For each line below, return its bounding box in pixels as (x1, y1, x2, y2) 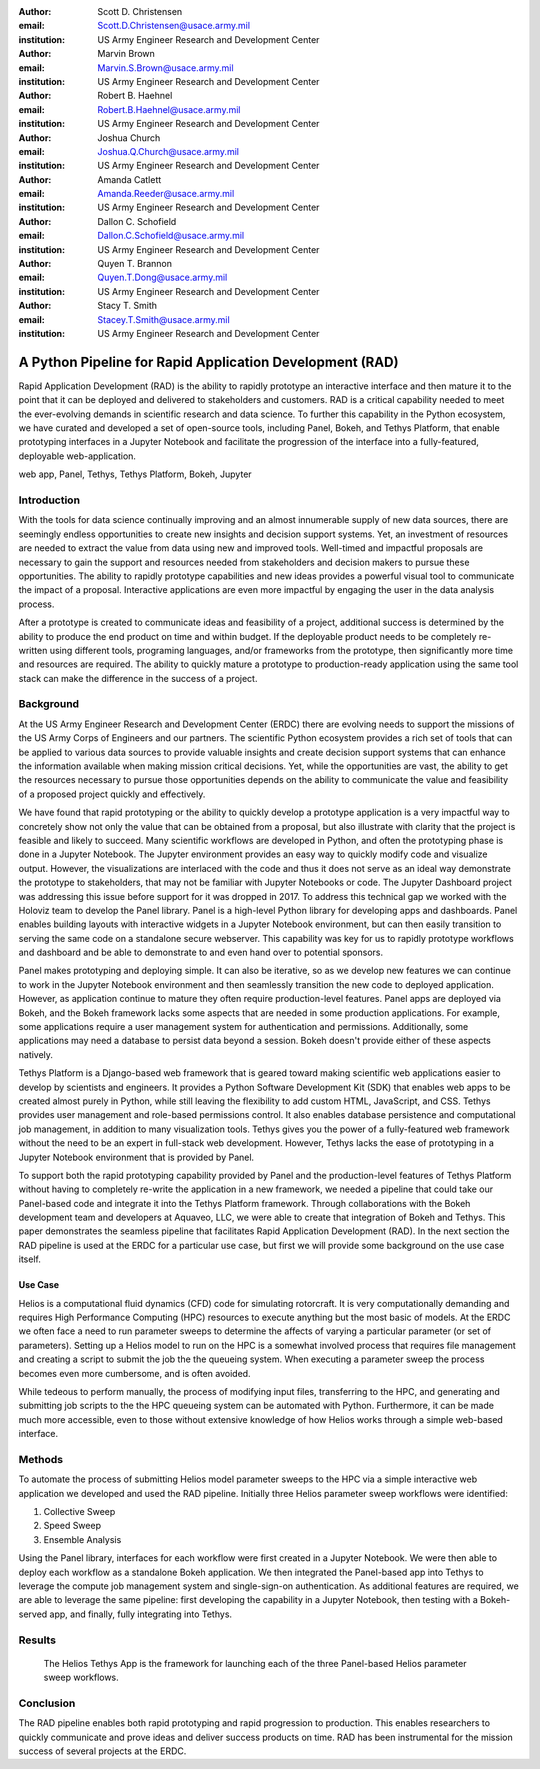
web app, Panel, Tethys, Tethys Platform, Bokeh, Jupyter (18, 468, 252, 480)
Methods (18, 1452, 64, 1466)
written (18, 644, 48, 656)
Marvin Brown (97, 48, 155, 60)
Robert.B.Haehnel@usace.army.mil (97, 103, 241, 115)
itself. (18, 1253, 42, 1265)
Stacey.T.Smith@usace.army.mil (97, 313, 230, 325)
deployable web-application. (18, 450, 137, 462)
